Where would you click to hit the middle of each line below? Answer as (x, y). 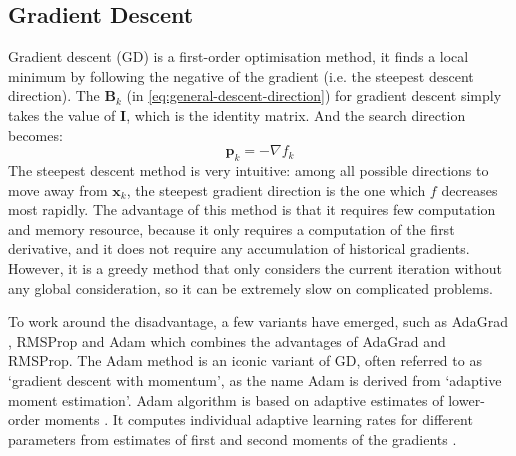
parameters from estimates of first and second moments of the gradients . (232, 438)
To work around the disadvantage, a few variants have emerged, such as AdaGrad (258, 321)
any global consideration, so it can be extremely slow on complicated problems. (250, 287)
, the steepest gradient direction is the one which (276, 189)
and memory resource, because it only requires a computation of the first (231, 228)
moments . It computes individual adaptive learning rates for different (258, 419)
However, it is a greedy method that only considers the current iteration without (255, 267)
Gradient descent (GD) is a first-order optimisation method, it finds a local (238, 56)
